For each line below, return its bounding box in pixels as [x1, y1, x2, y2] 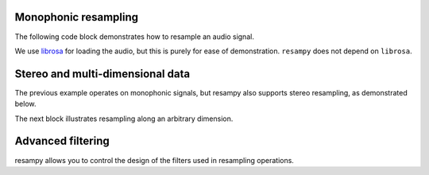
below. [14, 99, 37, 109]
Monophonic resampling [14, 10, 139, 24]
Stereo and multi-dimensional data [14, 67, 191, 80]
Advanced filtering [14, 134, 110, 148]
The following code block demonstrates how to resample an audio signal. [14, 32, 254, 41]
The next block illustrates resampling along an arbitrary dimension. [14, 114, 234, 123]
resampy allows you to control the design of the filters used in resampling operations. [14, 155, 294, 165]
